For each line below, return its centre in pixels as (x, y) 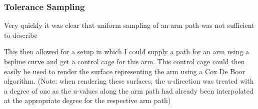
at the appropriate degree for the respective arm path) (87, 100)
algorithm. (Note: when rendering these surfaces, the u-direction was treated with (129, 81)
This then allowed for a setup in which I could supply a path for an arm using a (127, 52)
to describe (21, 35)
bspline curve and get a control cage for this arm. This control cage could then (124, 61)
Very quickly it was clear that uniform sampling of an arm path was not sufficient (129, 25)
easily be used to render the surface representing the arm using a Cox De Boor (125, 71)
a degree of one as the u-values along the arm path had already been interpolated (129, 90)
